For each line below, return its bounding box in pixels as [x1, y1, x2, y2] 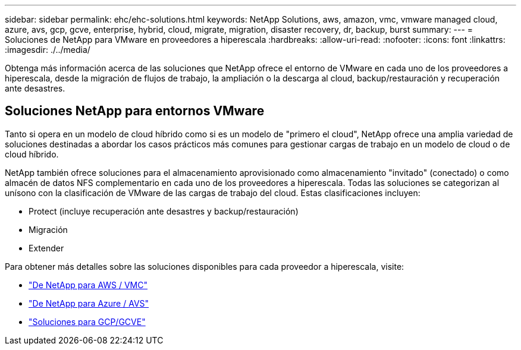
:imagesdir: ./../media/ [5, 45, 90, 55]
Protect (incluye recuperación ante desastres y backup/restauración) [29, 206, 299, 216]
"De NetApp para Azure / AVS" [29, 298, 149, 308]
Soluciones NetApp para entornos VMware [5, 103, 265, 119]
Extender [29, 242, 64, 253]
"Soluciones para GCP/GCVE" [29, 316, 146, 327]
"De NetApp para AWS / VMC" [29, 279, 148, 290]
